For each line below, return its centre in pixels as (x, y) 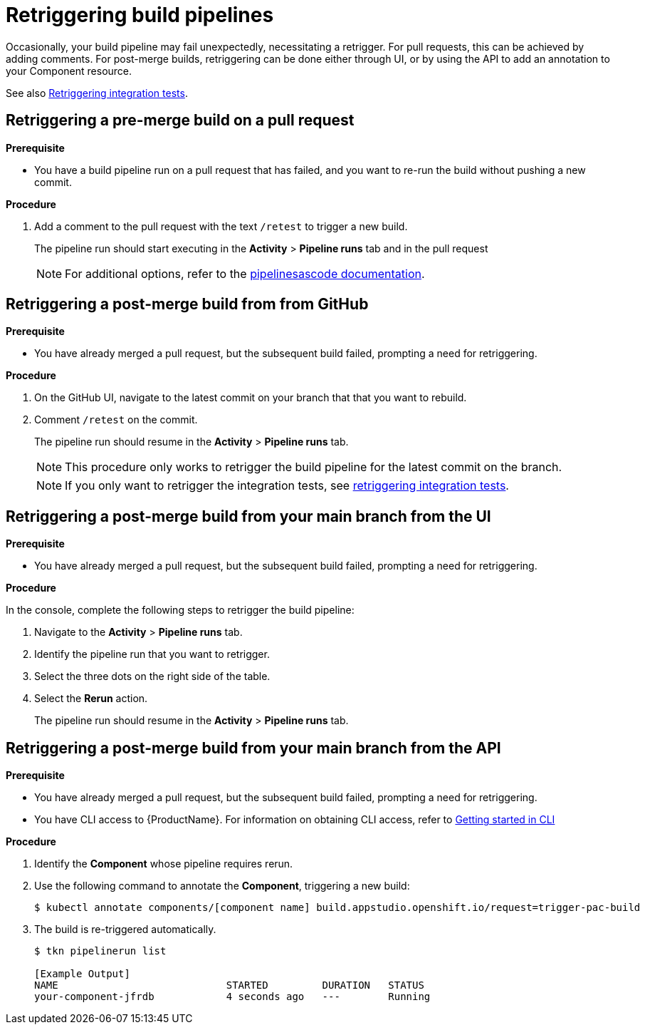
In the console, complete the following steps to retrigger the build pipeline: (180, 610)
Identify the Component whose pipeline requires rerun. (164, 864)
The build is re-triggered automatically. (125, 929)
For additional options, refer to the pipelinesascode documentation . (245, 273)
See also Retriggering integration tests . (97, 93)
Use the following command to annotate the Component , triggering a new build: (222, 886)
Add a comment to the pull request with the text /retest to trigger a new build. (221, 226)
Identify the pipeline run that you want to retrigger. (152, 654)
